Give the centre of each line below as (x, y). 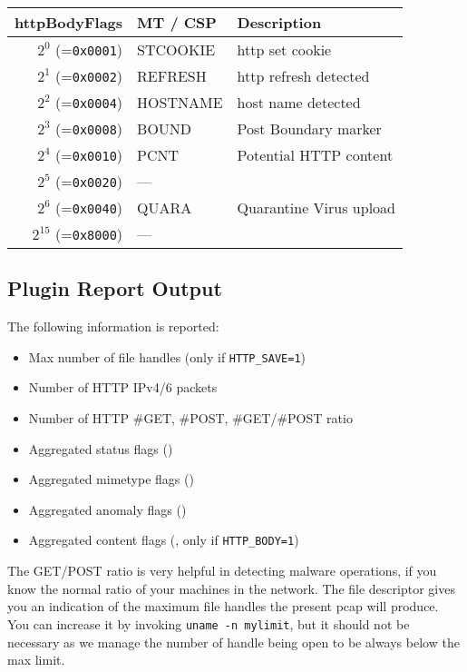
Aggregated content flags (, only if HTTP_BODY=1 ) (164, 540)
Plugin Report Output (115, 288)
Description (279, 22)
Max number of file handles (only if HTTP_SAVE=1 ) (167, 356)
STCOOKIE (176, 49)
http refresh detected (303, 76)
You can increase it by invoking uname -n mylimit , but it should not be (209, 623)
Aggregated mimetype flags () (111, 479)
